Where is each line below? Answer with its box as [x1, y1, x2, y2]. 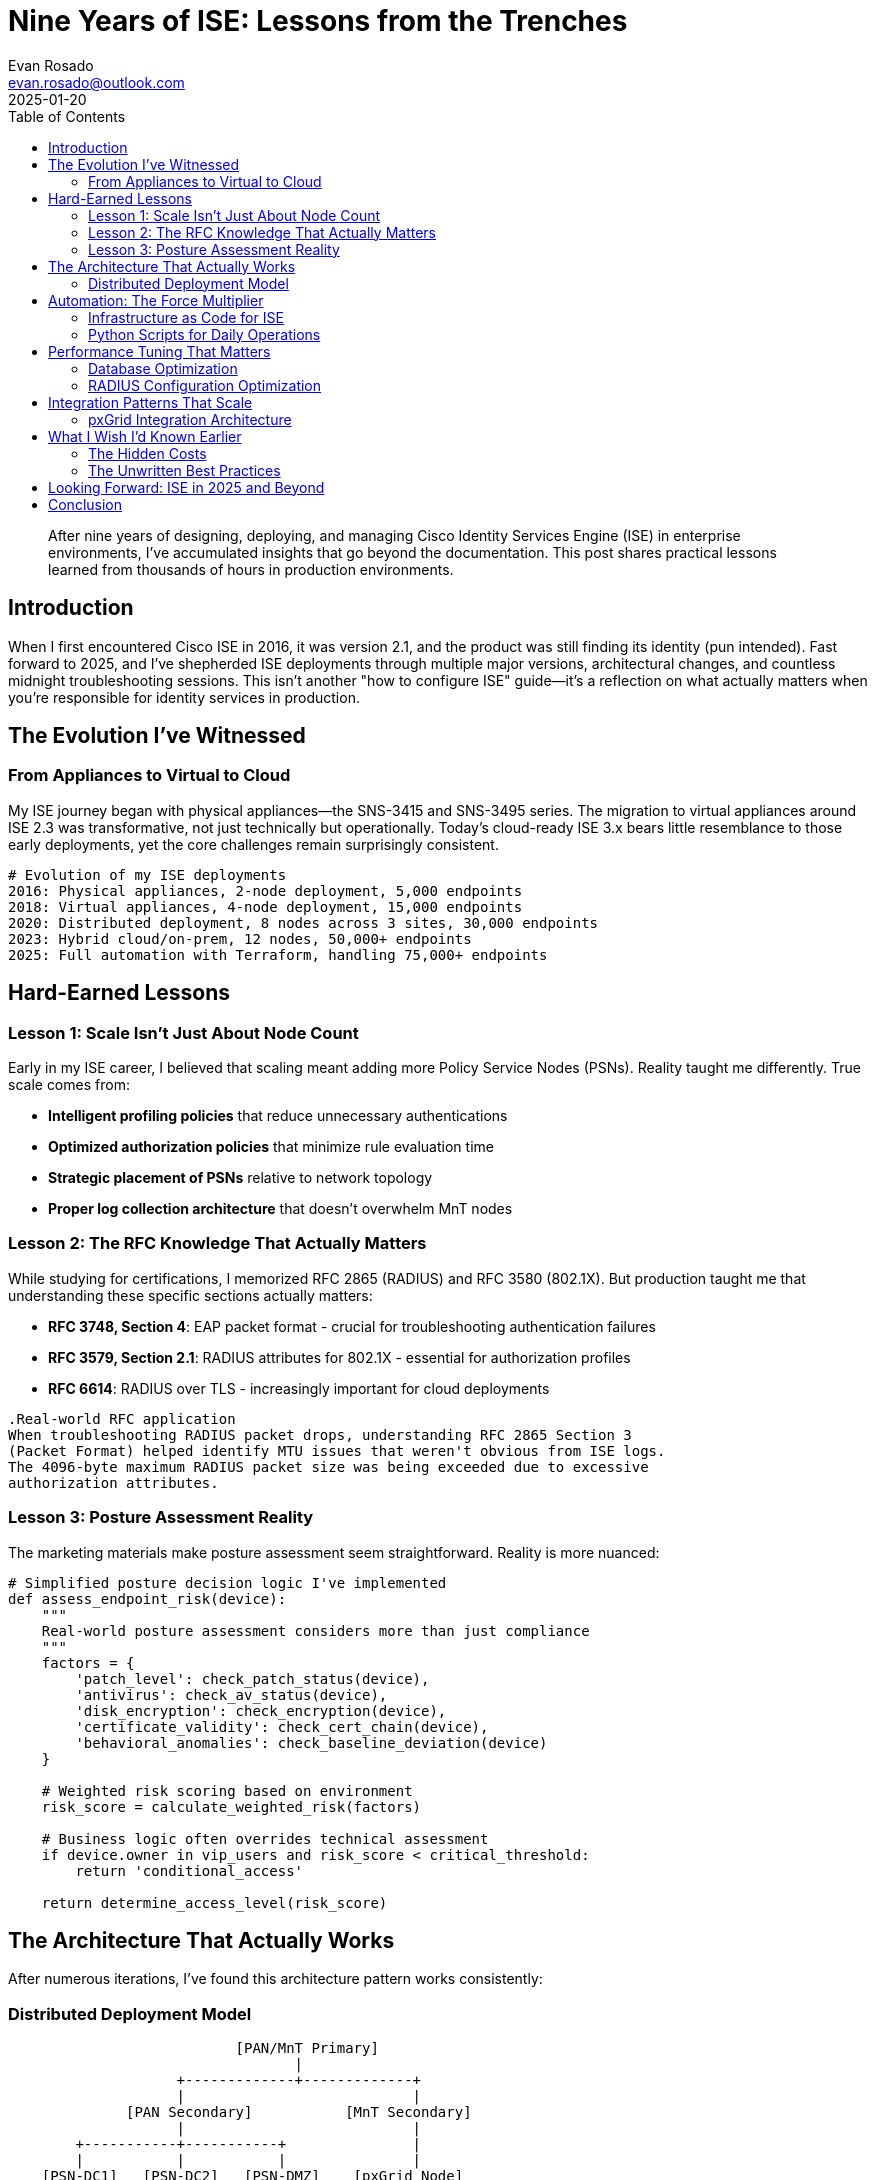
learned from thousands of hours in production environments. [48, 560, 454, 578]
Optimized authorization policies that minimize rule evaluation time [48, 1138, 494, 1156]
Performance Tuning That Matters [48, 342, 271, 360]
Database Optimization [88, 359, 238, 377]
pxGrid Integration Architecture [88, 410, 292, 428]
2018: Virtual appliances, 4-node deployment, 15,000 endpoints [8, 898, 523, 915]
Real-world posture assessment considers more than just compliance [41, 1622, 590, 1639]
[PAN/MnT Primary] [235, 2040, 379, 2057]
